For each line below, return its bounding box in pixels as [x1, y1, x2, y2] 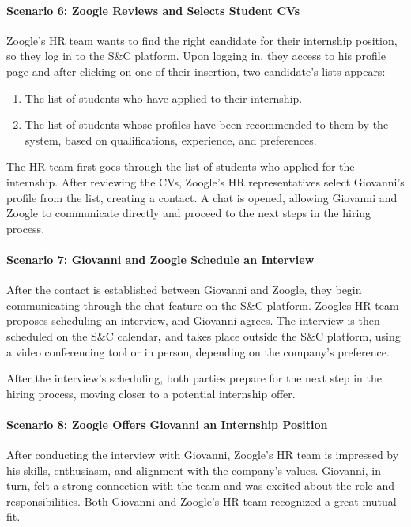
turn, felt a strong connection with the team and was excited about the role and [6, 477, 395, 494]
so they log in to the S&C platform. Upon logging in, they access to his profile [6, 47, 386, 64]
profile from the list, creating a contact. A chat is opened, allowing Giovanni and [6, 189, 398, 205]
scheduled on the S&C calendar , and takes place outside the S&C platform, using [6, 327, 401, 344]
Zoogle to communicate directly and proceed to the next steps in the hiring [6, 205, 371, 221]
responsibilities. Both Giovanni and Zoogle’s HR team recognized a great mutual [6, 492, 397, 509]
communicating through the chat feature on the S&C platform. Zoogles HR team [6, 296, 399, 313]
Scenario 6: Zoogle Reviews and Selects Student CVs [6, 2, 300, 18]
